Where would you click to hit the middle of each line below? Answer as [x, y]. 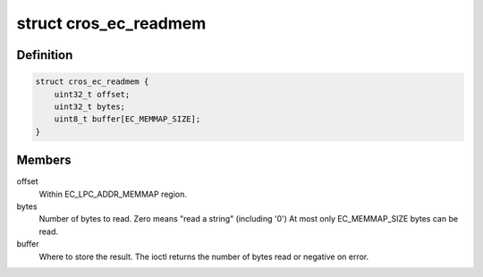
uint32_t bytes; [89, 106]
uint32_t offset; [92, 94]
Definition [45, 55]
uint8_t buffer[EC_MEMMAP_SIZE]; [127, 119]
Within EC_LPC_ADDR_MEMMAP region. [113, 194]
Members [44, 160]
